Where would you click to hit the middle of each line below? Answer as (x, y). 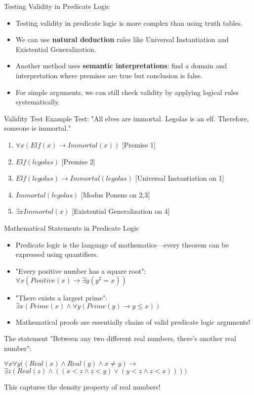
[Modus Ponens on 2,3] (115, 194)
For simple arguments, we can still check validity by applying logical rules (127, 92)
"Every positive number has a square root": (81, 271)
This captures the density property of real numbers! (82, 386)
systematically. (38, 102)
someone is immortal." (38, 128)
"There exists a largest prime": (62, 298)
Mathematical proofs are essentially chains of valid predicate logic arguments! (133, 321)
